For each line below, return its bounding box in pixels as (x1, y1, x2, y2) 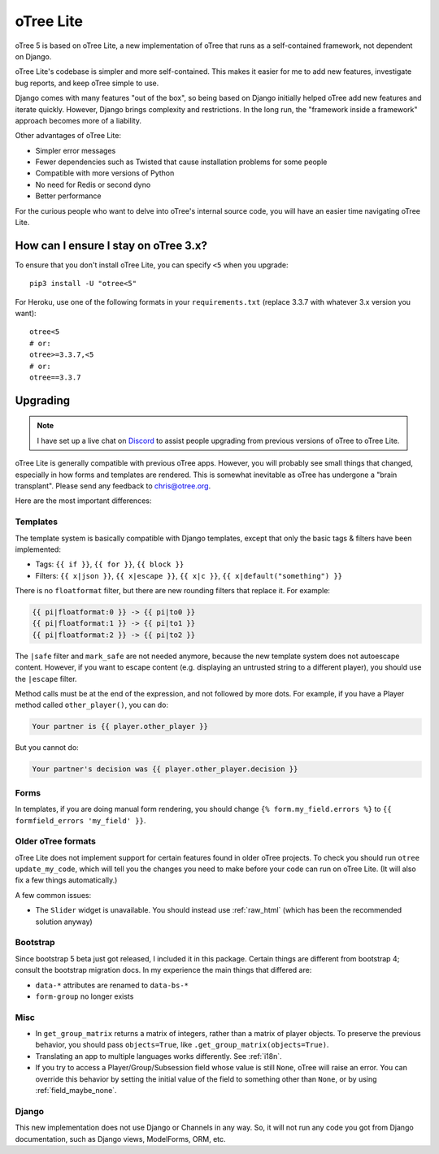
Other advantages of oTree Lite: (15, 131, 122, 141)
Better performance (35, 191, 102, 201)
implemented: (15, 544, 61, 554)
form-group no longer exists (35, 991, 134, 1001)
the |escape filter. (15, 674, 77, 683)
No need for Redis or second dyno (35, 180, 151, 189)
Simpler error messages (35, 145, 116, 155)
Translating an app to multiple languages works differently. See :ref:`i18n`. (35, 1051, 282, 1061)
